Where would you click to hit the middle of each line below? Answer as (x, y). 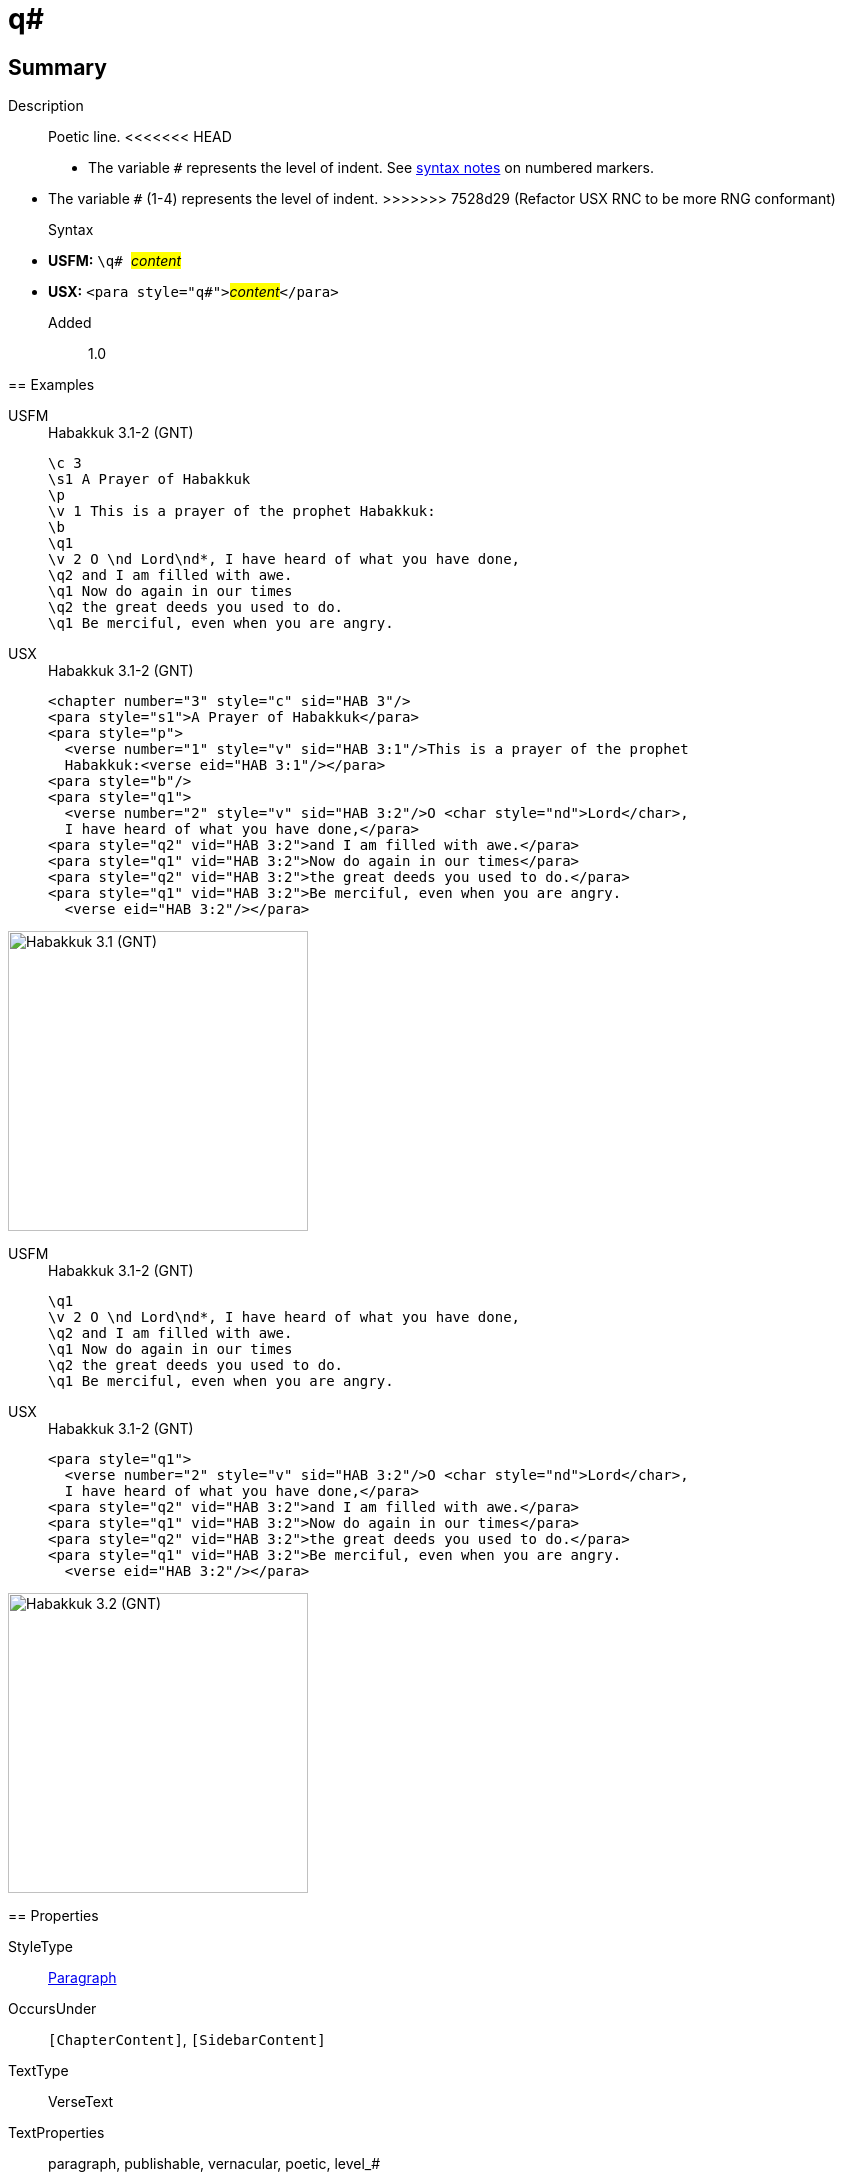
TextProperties (56, 2133)
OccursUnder (52, 2009)
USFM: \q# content (115, 261)
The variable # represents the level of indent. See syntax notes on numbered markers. (371, 168)
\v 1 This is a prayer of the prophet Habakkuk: (242, 511)
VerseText (81, 2102)
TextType (38, 2071)
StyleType (40, 1947)
